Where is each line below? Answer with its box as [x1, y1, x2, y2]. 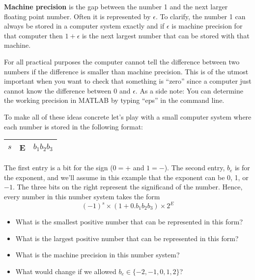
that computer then [4, 30, 63, 40]
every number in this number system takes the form [4, 191, 160, 201]
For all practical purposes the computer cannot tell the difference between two [4, 56, 240, 66]
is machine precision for [171, 21, 243, 31]
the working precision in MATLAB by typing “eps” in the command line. [4, 95, 225, 105]
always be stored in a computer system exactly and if [4, 21, 165, 31]
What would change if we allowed [15, 266, 116, 276]
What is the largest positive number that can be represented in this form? [15, 233, 239, 243]
